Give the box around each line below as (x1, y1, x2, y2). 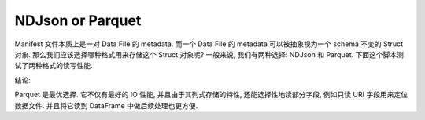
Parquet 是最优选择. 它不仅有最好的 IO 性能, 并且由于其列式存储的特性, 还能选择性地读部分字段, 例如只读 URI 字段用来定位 (14, 90, 408, 100)
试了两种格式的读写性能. (14, 61, 94, 71)
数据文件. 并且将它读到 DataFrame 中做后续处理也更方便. (14, 100, 198, 110)
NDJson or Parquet (14, 12, 142, 29)
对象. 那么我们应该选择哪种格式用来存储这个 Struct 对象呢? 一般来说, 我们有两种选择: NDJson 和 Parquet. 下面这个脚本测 (14, 49, 405, 59)
